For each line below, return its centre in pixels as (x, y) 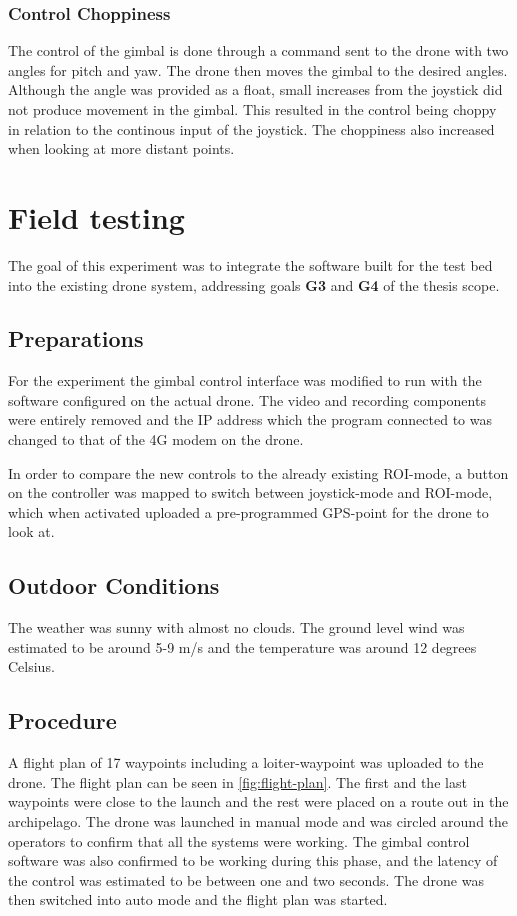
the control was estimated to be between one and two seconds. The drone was (246, 879)
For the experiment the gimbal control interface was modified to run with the (245, 380)
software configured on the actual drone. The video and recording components (247, 399)
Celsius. (31, 666)
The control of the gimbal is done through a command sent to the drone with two (258, 50)
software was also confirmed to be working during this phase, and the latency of (253, 860)
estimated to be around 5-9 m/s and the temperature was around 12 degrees (242, 646)
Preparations (76, 338)
